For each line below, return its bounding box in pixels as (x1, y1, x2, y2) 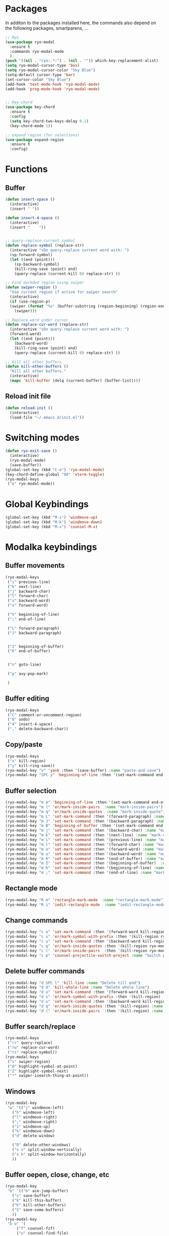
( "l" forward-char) (7, 594, 49, 599)
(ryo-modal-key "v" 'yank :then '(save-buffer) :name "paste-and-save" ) (5, 768, 161, 773)
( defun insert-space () (5, 197, 55, 202)
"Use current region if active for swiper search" (10, 289, 118, 295)
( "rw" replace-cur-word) (7, 1045, 59, 1050)
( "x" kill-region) (7, 758, 46, 763)
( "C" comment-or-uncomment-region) (7, 712, 82, 718)
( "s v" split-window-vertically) (12, 1147, 82, 1152)
